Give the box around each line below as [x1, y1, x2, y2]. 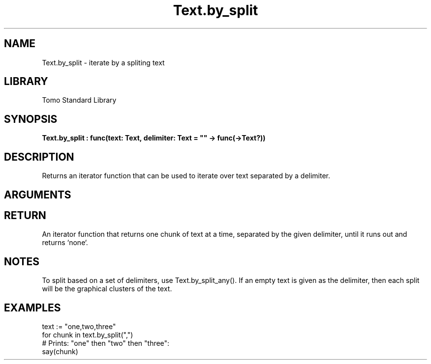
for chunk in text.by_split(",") [42, 331, 133, 339]
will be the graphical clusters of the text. [42, 284, 172, 293]
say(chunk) [42, 347, 78, 356]
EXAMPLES [4, 301, 61, 314]
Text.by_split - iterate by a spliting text [42, 58, 165, 67]
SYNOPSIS [4, 112, 58, 125]
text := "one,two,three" [42, 322, 116, 331]
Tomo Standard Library [42, 96, 117, 105]
